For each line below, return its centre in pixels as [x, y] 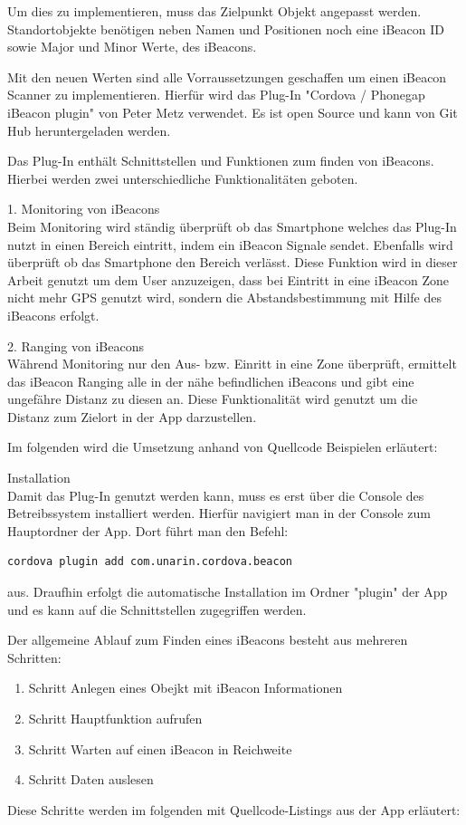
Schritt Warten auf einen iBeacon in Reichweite [160, 748]
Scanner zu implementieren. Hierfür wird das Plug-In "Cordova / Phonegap [216, 95]
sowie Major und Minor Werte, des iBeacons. [132, 47]
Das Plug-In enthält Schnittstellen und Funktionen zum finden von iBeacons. [221, 161]
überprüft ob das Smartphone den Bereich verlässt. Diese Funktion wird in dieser [233, 262]
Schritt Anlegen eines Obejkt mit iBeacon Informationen [185, 688]
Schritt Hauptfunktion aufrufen [115, 718]
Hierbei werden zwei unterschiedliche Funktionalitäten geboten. [183, 178]
